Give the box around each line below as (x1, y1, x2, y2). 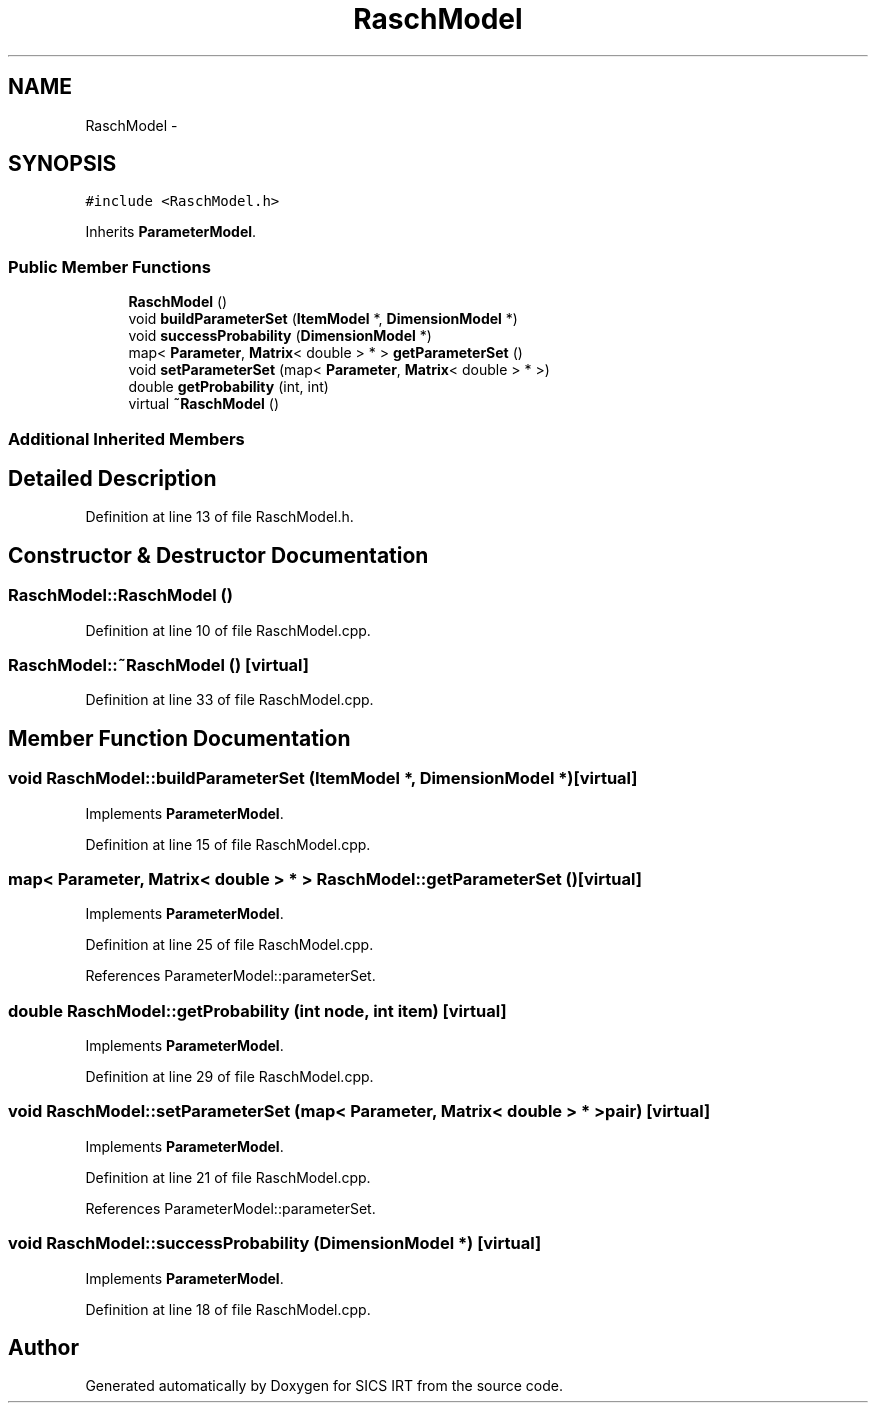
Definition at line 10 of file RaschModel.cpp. (85, 621, 371, 639)
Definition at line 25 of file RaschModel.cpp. (85, 936, 374, 954)
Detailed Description (8, 465, 217, 491)
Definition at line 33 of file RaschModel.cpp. (85, 691, 374, 709)
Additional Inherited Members (8, 428, 245, 449)
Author (8, 1335, 79, 1361)
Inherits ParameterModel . (85, 223, 257, 241)
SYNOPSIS (8, 151, 117, 177)
